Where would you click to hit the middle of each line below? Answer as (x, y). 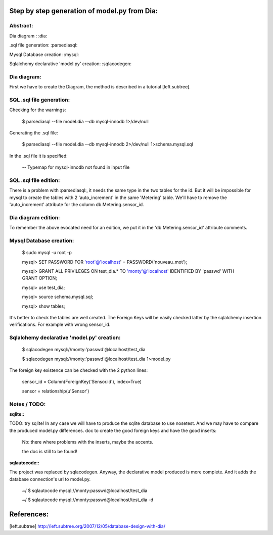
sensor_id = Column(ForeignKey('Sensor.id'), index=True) (82, 382)
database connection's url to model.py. (50, 479)
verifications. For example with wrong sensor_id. (60, 325)
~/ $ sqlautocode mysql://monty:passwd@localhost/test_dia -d (88, 500)
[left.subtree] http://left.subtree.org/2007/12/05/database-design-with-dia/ (87, 526)
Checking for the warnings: (38, 110)
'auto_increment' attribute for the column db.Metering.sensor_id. (77, 205)
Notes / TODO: (28, 404)
